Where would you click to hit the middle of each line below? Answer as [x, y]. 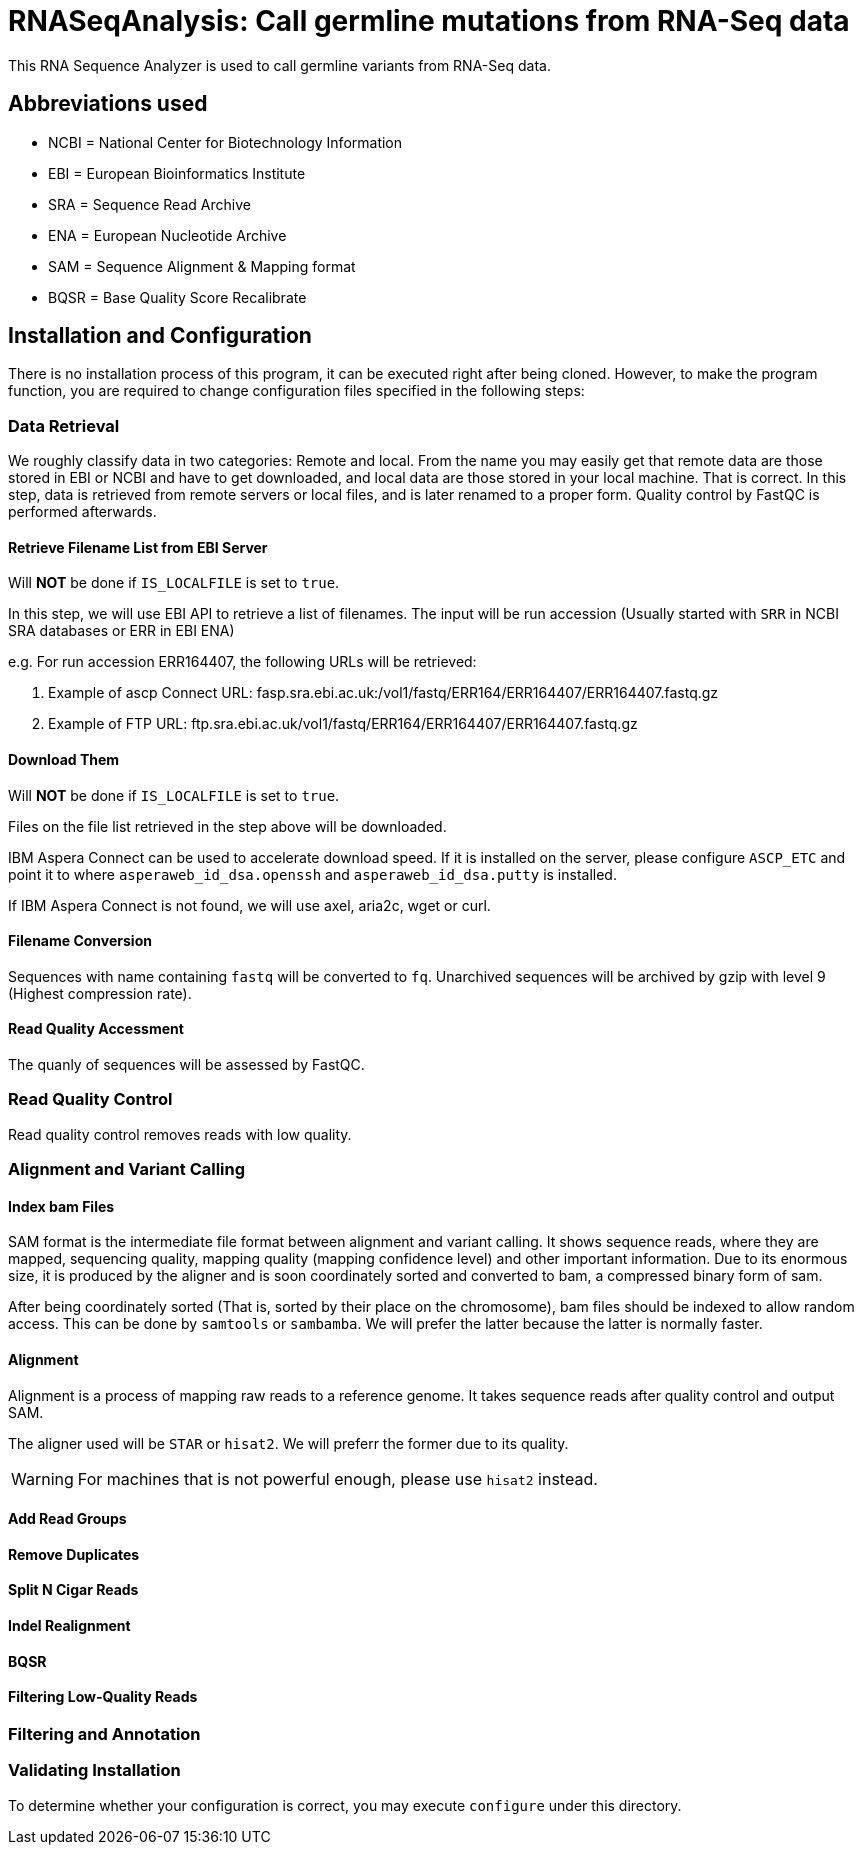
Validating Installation [94, 1770]
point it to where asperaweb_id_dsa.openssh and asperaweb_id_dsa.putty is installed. [312, 874]
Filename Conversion [80, 941]
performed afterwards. [82, 512]
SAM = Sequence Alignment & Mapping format [202, 266]
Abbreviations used [108, 104]
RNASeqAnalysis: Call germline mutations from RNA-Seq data [429, 21]
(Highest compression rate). [100, 993]
